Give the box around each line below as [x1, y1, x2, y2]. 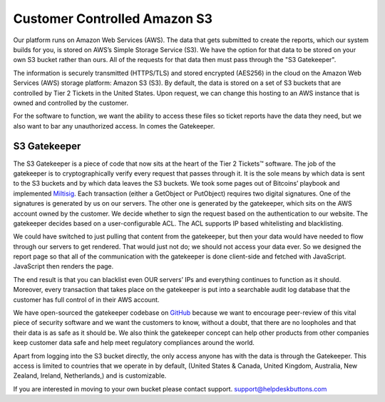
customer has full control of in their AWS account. [13, 295, 160, 303]
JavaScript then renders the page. [13, 262, 114, 271]
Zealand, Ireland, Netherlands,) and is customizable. [13, 371, 167, 380]
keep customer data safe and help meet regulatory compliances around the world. [13, 338, 255, 347]
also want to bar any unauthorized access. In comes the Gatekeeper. [13, 121, 215, 130]
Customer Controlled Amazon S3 [13, 11, 213, 26]
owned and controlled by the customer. [13, 99, 128, 107]
